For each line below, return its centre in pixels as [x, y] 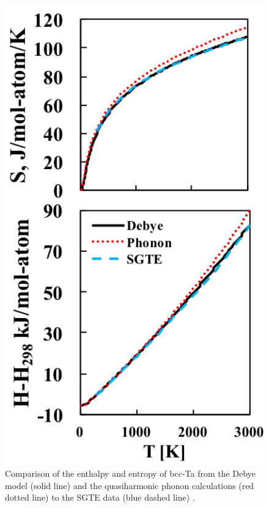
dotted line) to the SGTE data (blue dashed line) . [100, 497]
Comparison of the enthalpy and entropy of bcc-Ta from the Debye [130, 473]
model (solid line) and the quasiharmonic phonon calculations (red [130, 485]
